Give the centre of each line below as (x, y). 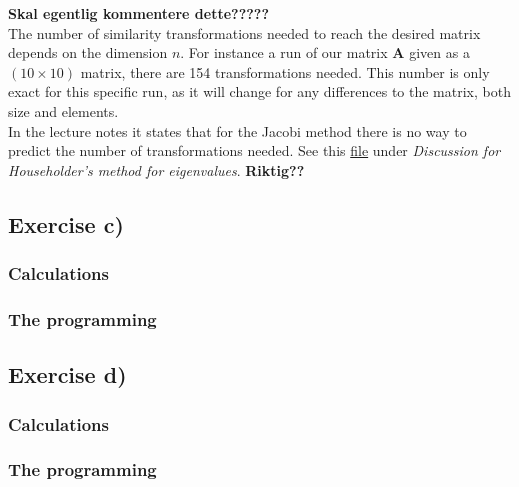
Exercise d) (67, 374)
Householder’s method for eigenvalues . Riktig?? (156, 169)
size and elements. (63, 110)
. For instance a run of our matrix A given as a (325, 52)
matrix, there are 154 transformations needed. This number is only (285, 71)
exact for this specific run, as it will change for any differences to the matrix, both (259, 91)
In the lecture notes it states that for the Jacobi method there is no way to (237, 130)
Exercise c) (66, 223)
